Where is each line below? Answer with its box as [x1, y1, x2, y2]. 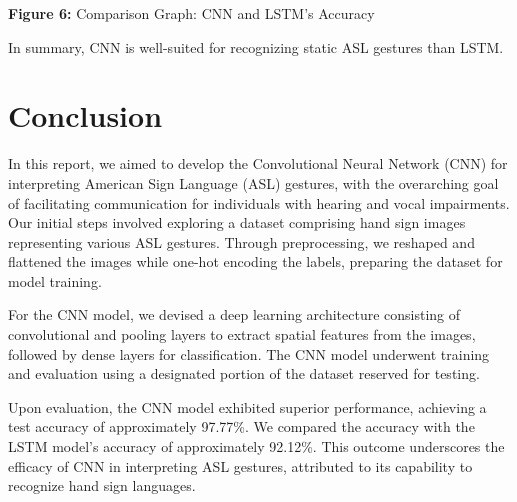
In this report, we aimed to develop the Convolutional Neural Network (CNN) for [8, 153, 508, 174]
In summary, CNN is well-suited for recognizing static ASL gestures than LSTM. [8, 36, 504, 57]
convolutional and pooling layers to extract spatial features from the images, [8, 324, 476, 345]
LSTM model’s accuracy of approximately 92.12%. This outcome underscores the [8, 436, 505, 457]
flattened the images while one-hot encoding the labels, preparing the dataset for [8, 251, 503, 272]
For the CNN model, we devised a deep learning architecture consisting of [8, 304, 461, 325]
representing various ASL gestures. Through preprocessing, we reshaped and [8, 231, 475, 252]
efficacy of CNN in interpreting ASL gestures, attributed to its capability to [8, 455, 473, 476]
